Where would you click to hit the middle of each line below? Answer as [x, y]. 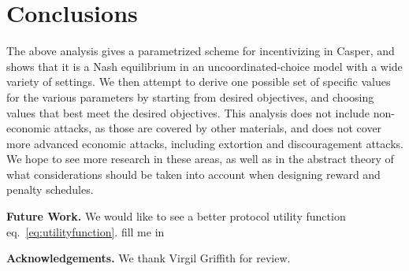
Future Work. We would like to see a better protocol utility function [176, 216]
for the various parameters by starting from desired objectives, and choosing [190, 97]
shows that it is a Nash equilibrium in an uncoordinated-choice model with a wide [204, 66]
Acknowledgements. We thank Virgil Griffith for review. [149, 258]
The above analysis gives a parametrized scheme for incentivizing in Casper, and [201, 51]
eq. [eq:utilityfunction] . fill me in [86, 231]
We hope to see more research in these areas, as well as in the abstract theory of [200, 159]
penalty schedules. [50, 189]
